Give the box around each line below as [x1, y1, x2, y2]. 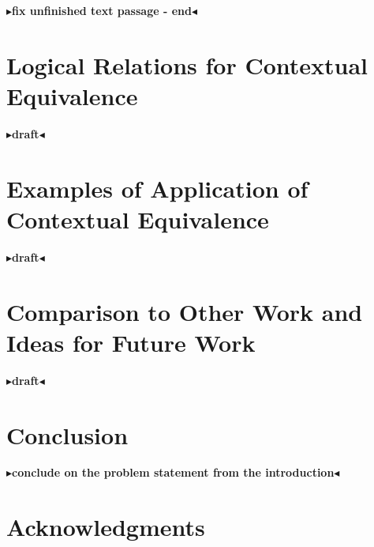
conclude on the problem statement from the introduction [12, 464, 335, 481]
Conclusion [6, 418, 129, 451]
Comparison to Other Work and [6, 295, 363, 327]
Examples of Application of [6, 172, 309, 204]
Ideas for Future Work [6, 326, 256, 358]
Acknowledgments [6, 511, 205, 543]
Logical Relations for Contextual [6, 48, 368, 81]
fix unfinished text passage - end [12, 2, 192, 18]
